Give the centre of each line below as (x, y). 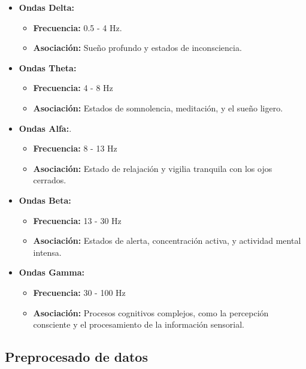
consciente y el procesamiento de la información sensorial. (139, 324)
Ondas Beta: (45, 200)
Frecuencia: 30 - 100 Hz (79, 292)
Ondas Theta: (48, 67)
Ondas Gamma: (51, 272)
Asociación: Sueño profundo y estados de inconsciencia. (137, 48)
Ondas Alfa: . (45, 128)
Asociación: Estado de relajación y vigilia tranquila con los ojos (153, 168)
